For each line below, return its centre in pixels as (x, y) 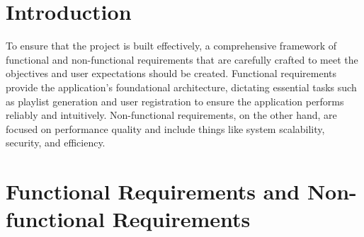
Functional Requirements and (153, 191)
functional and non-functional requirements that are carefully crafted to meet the (182, 59)
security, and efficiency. (56, 143)
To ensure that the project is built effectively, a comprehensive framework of (171, 46)
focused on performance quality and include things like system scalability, (165, 128)
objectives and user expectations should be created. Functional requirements (171, 73)
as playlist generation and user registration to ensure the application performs (175, 101)
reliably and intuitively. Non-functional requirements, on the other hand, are (171, 115)
